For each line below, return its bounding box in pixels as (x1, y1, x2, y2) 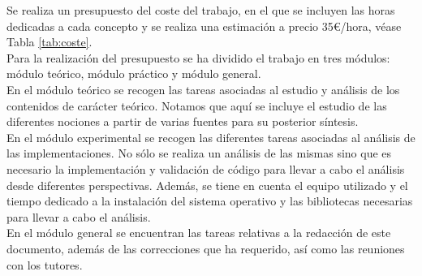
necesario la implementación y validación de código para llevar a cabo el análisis (6, 160, 405, 177)
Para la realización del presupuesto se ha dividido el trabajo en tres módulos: (6, 49, 390, 66)
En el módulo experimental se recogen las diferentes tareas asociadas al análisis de (6, 128, 416, 145)
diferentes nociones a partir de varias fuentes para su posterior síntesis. (6, 113, 359, 130)
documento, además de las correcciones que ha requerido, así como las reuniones (6, 239, 405, 257)
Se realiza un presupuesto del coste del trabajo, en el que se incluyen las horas (6, 2, 395, 18)
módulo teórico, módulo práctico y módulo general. (6, 65, 261, 82)
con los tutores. (6, 256, 83, 273)
